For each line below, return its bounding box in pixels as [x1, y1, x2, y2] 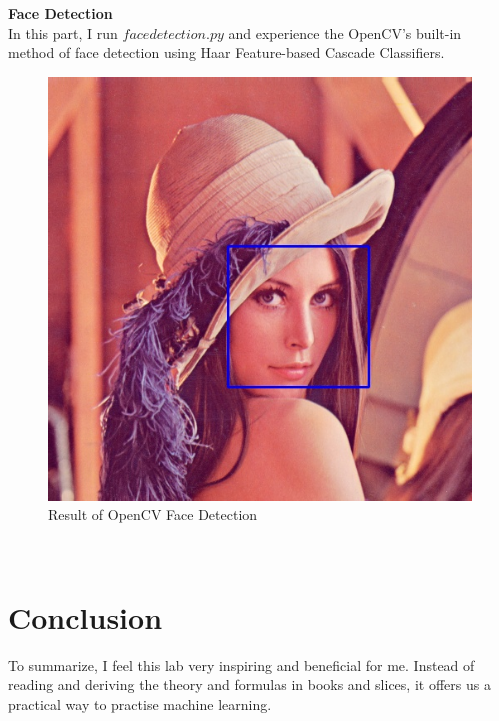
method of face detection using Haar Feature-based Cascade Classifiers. [8, 42, 445, 63]
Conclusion [8, 596, 163, 637]
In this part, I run [8, 22, 118, 43]
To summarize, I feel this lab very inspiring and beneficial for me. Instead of [8, 654, 475, 675]
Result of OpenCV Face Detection [48, 504, 258, 525]
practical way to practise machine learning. [8, 693, 272, 714]
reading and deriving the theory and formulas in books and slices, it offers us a [8, 674, 491, 695]
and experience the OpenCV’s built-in [228, 22, 462, 43]
